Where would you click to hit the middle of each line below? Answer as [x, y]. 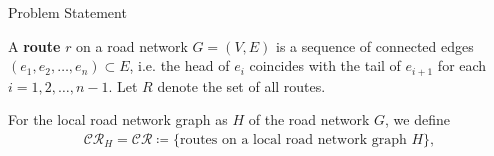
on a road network [132, 45]
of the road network [309, 119]
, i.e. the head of [179, 65]
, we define [417, 119]
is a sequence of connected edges [375, 45]
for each [462, 65]
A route [34, 45]
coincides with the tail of [325, 65]
